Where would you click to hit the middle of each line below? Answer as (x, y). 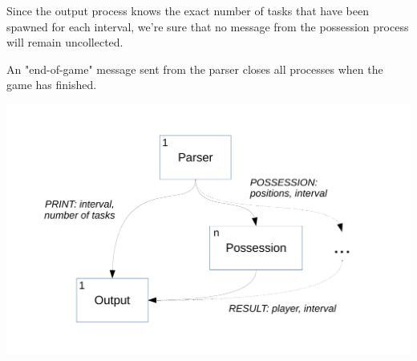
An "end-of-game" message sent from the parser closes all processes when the (195, 69)
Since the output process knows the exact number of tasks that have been (188, 10)
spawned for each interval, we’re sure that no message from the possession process (208, 26)
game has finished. (52, 85)
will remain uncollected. (65, 42)
